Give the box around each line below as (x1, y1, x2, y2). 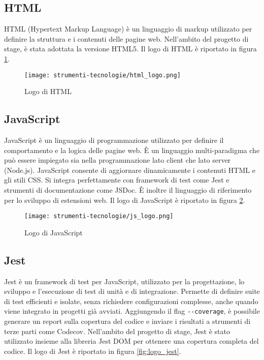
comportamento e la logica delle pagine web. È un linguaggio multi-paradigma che (4, 144, 260, 155)
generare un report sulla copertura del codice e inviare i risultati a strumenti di (4, 316, 251, 326)
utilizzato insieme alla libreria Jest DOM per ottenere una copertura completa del (4, 336, 259, 346)
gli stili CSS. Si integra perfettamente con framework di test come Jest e (4, 174, 229, 185)
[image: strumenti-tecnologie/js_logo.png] (24, 213, 174, 220)
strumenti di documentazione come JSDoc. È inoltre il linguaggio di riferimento (4, 185, 252, 195)
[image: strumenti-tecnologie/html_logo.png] (24, 71, 181, 79)
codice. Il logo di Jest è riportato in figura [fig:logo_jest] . (4, 345, 181, 356)
